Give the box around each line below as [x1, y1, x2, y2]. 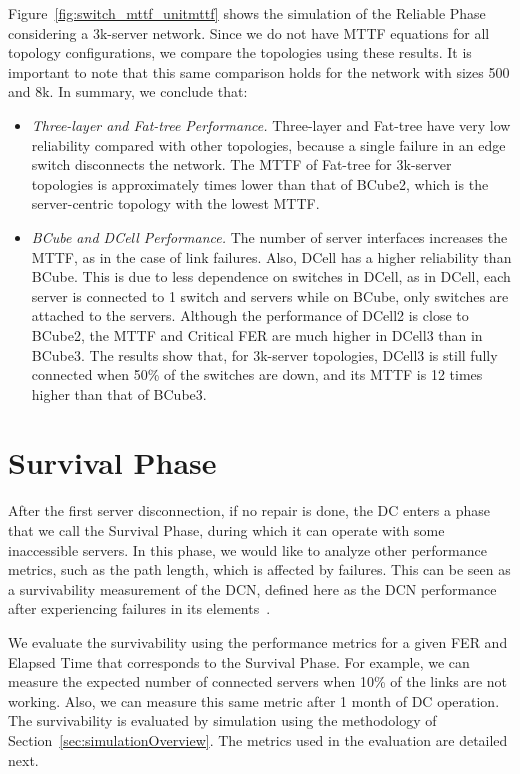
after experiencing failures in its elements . [8, 598, 271, 619]
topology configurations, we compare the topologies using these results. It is [8, 42, 472, 63]
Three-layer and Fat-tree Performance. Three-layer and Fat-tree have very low [31, 114, 511, 135]
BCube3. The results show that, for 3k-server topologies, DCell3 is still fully [31, 344, 498, 365]
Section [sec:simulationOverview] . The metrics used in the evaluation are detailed [8, 729, 508, 750]
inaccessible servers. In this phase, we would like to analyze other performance [8, 539, 487, 560]
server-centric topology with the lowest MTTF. [31, 193, 320, 214]
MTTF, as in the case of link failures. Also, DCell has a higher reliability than [31, 246, 512, 267]
